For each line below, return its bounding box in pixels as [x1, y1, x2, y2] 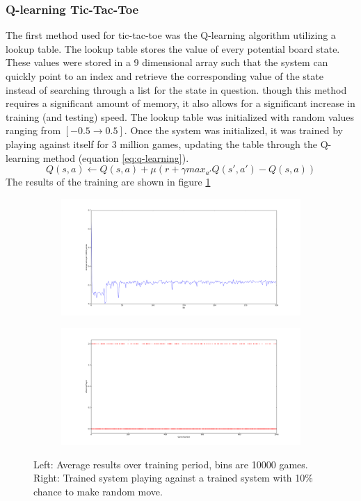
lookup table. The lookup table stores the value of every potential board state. [6, 41, 340, 56]
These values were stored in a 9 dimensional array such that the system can [6, 55, 328, 69]
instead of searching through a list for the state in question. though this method [6, 82, 347, 97]
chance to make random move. [33, 484, 163, 499]
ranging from [6, 123, 61, 138]
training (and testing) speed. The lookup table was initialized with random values [6, 109, 354, 124]
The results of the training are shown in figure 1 [6, 174, 211, 189]
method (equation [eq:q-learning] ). [42, 150, 189, 165]
